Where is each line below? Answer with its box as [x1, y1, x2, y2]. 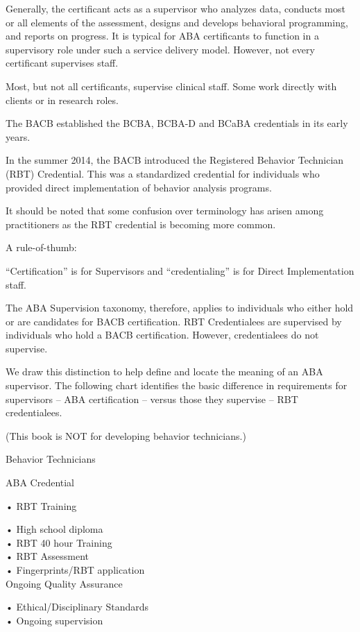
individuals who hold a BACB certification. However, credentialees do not [6, 327, 319, 342]
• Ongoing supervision [6, 613, 103, 627]
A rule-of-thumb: [6, 240, 77, 255]
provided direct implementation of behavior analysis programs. [6, 180, 272, 194]
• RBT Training [6, 498, 77, 513]
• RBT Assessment [6, 549, 89, 563]
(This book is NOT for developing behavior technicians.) [6, 428, 246, 443]
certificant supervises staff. [6, 55, 119, 70]
